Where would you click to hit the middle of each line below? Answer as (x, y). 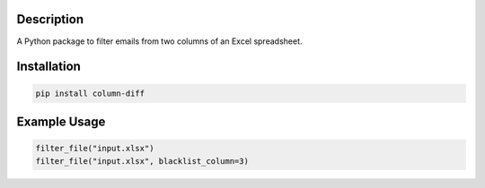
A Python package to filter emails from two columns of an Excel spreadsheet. (159, 41)
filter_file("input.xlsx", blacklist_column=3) (142, 161)
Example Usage (61, 121)
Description (50, 19)
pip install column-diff (90, 93)
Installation (48, 67)
